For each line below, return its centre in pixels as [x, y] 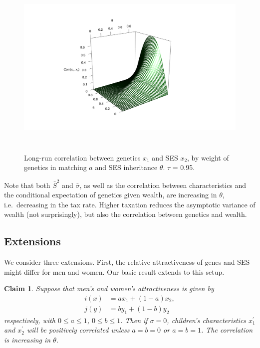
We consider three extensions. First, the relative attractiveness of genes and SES [127, 262]
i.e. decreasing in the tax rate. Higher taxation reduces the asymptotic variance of [130, 204]
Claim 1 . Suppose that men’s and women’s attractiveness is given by [109, 288]
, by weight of [208, 157]
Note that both [27, 185]
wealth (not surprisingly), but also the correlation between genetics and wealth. [126, 214]
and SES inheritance [126, 167]
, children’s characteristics [207, 320]
